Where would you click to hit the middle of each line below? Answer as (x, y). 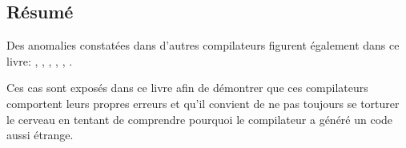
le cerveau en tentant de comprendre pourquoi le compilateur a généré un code (200, 119)
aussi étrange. (40, 135)
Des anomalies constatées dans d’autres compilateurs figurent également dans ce (203, 45)
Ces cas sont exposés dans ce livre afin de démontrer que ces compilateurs (187, 88)
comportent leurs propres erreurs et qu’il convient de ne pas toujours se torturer (203, 103)
